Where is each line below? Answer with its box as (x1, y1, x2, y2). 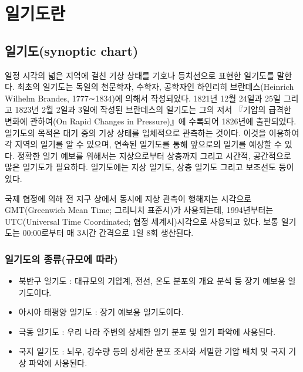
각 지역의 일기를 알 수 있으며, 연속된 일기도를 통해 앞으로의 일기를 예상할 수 (5, 138, 282, 150)
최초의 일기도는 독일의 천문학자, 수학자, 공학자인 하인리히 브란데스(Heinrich (17, 80, 294, 93)
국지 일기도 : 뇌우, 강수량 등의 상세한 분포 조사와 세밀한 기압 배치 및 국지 (18, 345, 286, 357)
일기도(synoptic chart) (5, 41, 139, 59)
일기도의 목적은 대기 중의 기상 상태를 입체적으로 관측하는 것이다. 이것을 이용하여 (5, 126, 299, 138)
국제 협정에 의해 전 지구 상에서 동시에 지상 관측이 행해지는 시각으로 (5, 192, 252, 204)
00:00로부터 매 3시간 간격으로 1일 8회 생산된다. (22, 226, 194, 239)
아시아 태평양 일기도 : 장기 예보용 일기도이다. (18, 306, 184, 318)
